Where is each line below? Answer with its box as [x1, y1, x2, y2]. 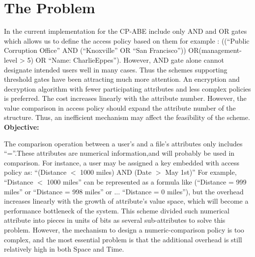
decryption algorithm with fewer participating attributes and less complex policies [4, 83, 251, 93]
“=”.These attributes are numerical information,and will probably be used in [4, 148, 235, 158]
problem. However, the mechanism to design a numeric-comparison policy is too [4, 225, 244, 234]
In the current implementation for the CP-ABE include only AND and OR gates [4, 26, 247, 36]
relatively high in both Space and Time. [4, 244, 124, 254]
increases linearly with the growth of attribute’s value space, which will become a [4, 196, 249, 206]
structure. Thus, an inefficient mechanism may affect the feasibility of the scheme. [4, 112, 250, 122]
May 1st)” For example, [165, 167, 237, 177]
